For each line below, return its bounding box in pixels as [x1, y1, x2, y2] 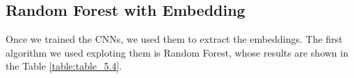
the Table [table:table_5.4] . [6, 59, 122, 73]
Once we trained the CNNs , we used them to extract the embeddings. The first [6, 32, 343, 46]
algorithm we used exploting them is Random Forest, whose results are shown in [6, 45, 348, 59]
